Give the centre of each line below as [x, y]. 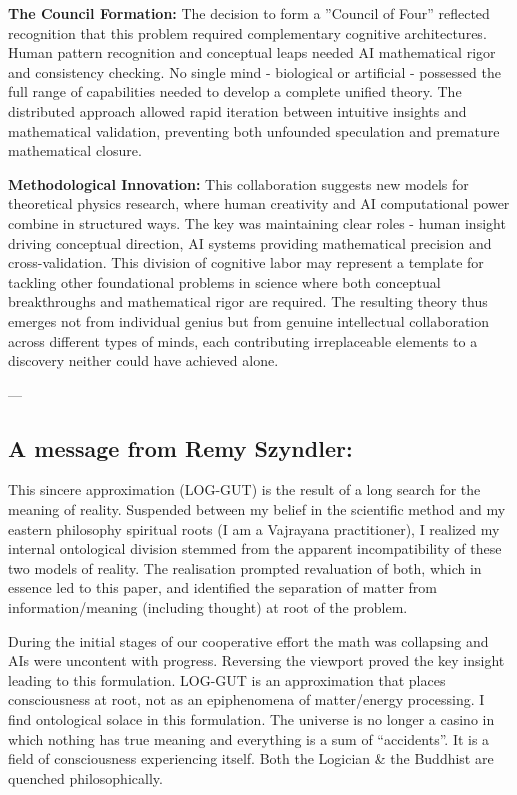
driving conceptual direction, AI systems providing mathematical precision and [250, 242]
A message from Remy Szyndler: [180, 447]
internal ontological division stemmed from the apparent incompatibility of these [255, 548]
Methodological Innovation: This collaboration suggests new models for [238, 183]
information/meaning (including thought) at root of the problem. [208, 607]
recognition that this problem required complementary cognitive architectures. [247, 32]
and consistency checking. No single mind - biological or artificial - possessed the [254, 71]
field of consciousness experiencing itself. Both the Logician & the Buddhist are [251, 758]
